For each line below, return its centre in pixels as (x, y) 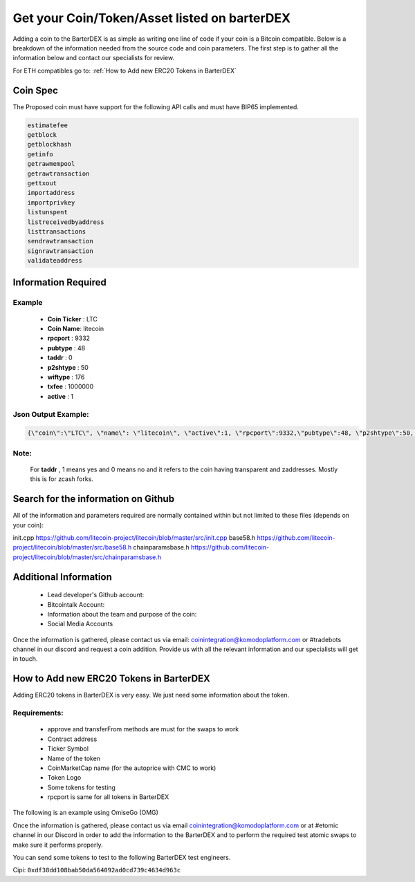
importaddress (51, 193)
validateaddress (55, 261)
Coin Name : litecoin (76, 329)
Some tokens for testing (81, 787)
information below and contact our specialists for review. (94, 58)
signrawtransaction (60, 251)
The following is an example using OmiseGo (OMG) (86, 813)
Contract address (72, 739)
